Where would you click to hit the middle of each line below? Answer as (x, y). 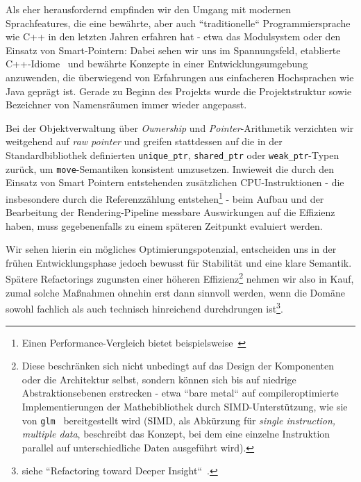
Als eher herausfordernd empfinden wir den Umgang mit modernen (149, 9)
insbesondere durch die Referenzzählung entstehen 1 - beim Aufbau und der (165, 197)
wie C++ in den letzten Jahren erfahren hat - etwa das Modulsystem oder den (173, 36)
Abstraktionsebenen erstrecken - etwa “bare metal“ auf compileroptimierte (180, 393)
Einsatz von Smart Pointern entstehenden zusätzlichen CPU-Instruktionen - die (175, 182)
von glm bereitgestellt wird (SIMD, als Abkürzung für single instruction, (179, 420)
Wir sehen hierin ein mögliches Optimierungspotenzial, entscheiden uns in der (171, 249)
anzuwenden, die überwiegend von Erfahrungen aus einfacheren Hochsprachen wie (180, 77)
